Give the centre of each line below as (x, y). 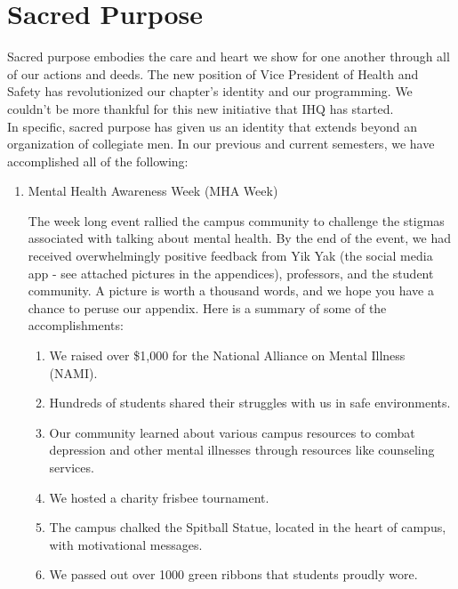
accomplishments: (76, 325)
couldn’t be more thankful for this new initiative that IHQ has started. (201, 108)
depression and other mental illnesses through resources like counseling (242, 450)
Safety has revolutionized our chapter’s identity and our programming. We (210, 91)
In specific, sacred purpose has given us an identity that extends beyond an (212, 126)
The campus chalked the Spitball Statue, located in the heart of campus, (248, 527)
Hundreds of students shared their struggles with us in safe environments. (250, 403)
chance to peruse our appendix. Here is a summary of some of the (207, 307)
